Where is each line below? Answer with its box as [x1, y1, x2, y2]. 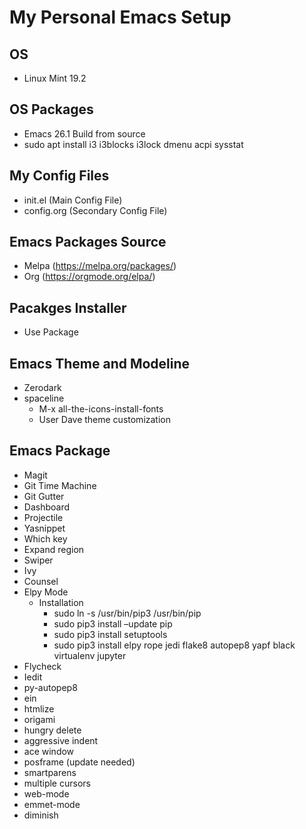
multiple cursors [23, 777, 91, 789]
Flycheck [23, 660, 62, 672]
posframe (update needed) [23, 756, 136, 768]
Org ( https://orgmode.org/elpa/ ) [23, 271, 156, 283]
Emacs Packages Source [9, 234, 167, 251]
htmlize [23, 702, 55, 715]
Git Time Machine [23, 479, 97, 491]
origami [23, 713, 56, 725]
